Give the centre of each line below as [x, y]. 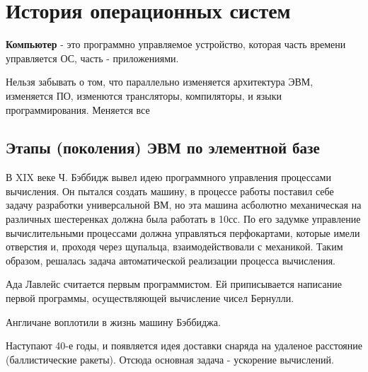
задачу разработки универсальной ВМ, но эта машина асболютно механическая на [184, 205]
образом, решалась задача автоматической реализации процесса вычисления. [171, 260]
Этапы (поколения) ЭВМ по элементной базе [163, 147]
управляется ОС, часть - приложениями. [92, 58]
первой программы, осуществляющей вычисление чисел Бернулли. [150, 298]
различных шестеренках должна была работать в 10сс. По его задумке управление [183, 219]
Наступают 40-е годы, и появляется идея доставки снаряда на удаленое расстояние [184, 345]
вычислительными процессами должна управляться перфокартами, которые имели [183, 232]
